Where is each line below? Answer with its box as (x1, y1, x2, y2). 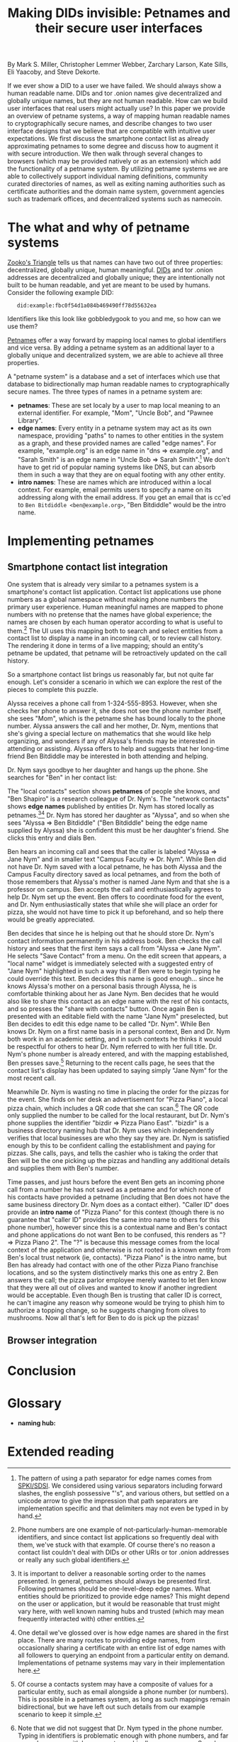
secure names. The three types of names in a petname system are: (7, 387, 203, 396)
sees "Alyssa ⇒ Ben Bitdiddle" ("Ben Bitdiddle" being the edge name (7, 818, 208, 827)
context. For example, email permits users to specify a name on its (17, 485, 212, 494)
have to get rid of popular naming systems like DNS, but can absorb (17, 462, 216, 471)
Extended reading (7, 1444, 115, 1460)
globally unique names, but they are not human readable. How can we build (7, 97, 228, 105)
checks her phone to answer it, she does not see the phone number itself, (7, 707, 223, 715)
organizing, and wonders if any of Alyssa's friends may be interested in (7, 737, 215, 745)
